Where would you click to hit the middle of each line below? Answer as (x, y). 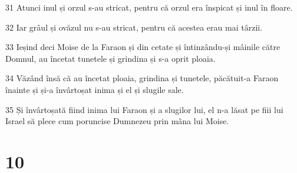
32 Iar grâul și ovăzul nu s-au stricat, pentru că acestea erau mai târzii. (134, 27)
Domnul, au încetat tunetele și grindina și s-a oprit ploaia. (110, 58)
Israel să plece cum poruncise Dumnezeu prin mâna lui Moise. (117, 121)
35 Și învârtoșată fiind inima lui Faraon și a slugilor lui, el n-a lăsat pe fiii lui (144, 109)
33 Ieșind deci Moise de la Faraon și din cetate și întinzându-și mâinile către (143, 47)
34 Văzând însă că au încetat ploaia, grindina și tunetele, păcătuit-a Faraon (142, 78)
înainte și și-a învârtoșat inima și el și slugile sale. (95, 89)
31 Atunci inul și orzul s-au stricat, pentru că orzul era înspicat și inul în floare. (149, 7)
